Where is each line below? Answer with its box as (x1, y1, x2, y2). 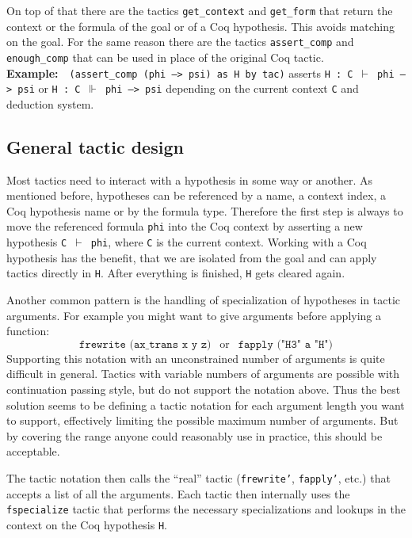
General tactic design (6, 134, 184, 158)
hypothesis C (6, 234, 67, 250)
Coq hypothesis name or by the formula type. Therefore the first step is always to (6, 202, 403, 219)
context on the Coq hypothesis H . (6, 516, 167, 532)
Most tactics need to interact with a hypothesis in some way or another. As (6, 171, 373, 188)
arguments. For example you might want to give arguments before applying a (6, 307, 382, 323)
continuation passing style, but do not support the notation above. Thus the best (6, 380, 401, 397)
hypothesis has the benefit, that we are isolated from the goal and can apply (6, 249, 377, 265)
